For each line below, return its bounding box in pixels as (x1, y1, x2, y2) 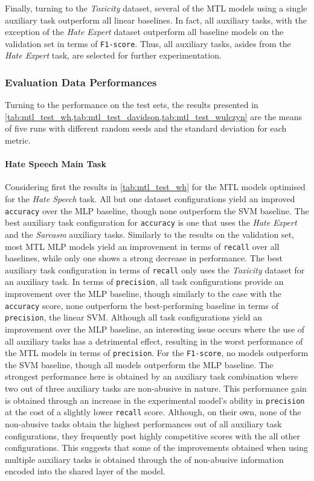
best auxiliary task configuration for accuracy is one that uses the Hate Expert (5, 216, 297, 229)
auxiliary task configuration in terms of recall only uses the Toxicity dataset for (5, 263, 305, 276)
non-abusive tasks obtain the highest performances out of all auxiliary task (5, 417, 282, 430)
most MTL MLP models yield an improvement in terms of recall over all (5, 240, 280, 252)
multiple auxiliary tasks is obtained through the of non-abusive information (5, 453, 284, 465)
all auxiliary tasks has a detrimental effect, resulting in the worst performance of (5, 334, 303, 347)
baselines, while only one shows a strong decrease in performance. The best (5, 252, 283, 264)
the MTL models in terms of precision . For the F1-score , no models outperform (5, 346, 309, 359)
